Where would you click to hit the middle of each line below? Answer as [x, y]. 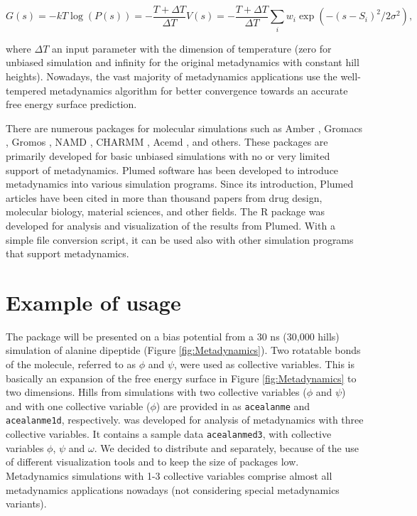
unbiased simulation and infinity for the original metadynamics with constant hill [183, 62]
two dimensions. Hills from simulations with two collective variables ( [156, 392]
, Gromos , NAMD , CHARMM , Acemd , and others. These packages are [167, 142]
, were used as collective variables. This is [264, 364]
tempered [26, 90]
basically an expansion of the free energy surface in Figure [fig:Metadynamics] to [181, 378]
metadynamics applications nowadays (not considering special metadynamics [173, 489]
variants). [26, 504]
